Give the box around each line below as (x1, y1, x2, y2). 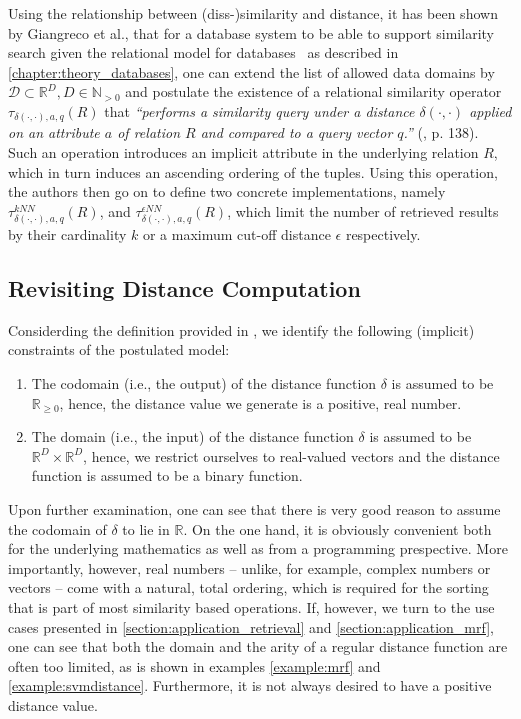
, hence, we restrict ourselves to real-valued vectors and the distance (83, 445, 500, 466)
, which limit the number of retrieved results (227, 200, 499, 221)
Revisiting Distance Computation (8, 273, 361, 303)
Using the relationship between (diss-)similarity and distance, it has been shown (8, 3, 498, 23)
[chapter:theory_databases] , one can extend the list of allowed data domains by (8, 61, 495, 82)
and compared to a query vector (200, 122, 393, 143)
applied (469, 100, 512, 121)
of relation (117, 122, 181, 143)
